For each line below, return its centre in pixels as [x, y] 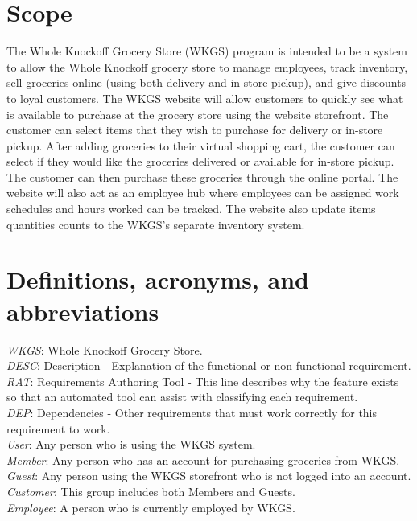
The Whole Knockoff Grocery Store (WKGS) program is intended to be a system [207, 51]
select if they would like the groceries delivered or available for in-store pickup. [200, 161]
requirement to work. [58, 428]
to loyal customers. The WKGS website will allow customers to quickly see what [205, 98]
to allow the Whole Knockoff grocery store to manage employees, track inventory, [207, 66]
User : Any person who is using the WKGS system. [131, 444]
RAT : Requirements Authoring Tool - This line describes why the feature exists [203, 381]
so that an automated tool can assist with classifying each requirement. [182, 397]
